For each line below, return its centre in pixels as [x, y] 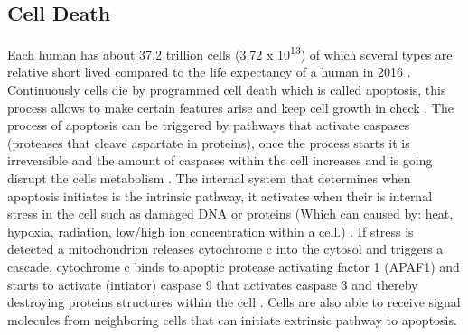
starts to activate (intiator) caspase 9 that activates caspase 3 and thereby [213, 284]
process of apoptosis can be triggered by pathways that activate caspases [209, 125]
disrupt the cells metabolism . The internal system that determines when [209, 178]
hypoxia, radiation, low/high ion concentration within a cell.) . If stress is [211, 231]
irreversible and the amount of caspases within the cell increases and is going [220, 160]
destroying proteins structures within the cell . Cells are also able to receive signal [234, 302]
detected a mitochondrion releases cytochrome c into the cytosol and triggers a [225, 249]
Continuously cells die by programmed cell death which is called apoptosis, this [227, 90]
